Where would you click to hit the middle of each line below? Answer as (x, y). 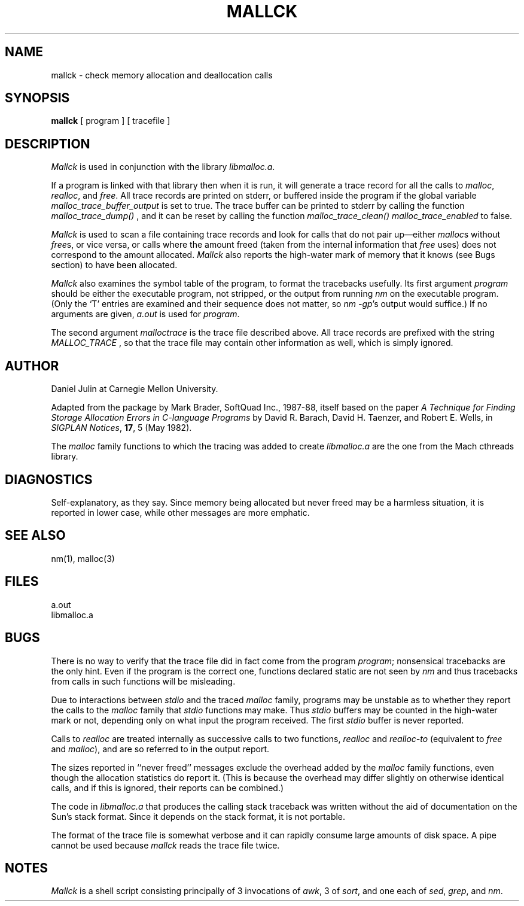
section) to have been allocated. (114, 265)
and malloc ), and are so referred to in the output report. (160, 749)
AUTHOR (32, 366)
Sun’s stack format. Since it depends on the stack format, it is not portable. (198, 816)
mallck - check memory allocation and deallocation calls (162, 75)
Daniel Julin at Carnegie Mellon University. (135, 389)
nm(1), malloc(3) (83, 558)
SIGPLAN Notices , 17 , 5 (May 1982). (121, 428)
